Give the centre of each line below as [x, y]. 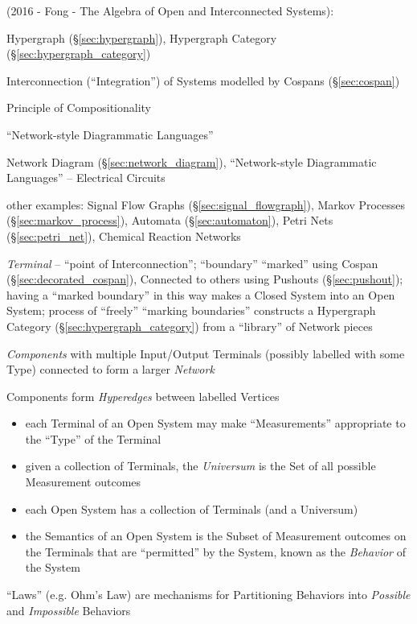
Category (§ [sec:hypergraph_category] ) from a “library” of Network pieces [190, 326]
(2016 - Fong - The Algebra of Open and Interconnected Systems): [170, 10]
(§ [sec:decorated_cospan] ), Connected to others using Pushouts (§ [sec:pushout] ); [205, 279]
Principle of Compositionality [79, 107]
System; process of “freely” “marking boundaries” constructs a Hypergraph [191, 310]
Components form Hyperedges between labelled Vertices [143, 396]
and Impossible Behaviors [69, 610]
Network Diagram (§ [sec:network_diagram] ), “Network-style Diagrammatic [192, 161]
